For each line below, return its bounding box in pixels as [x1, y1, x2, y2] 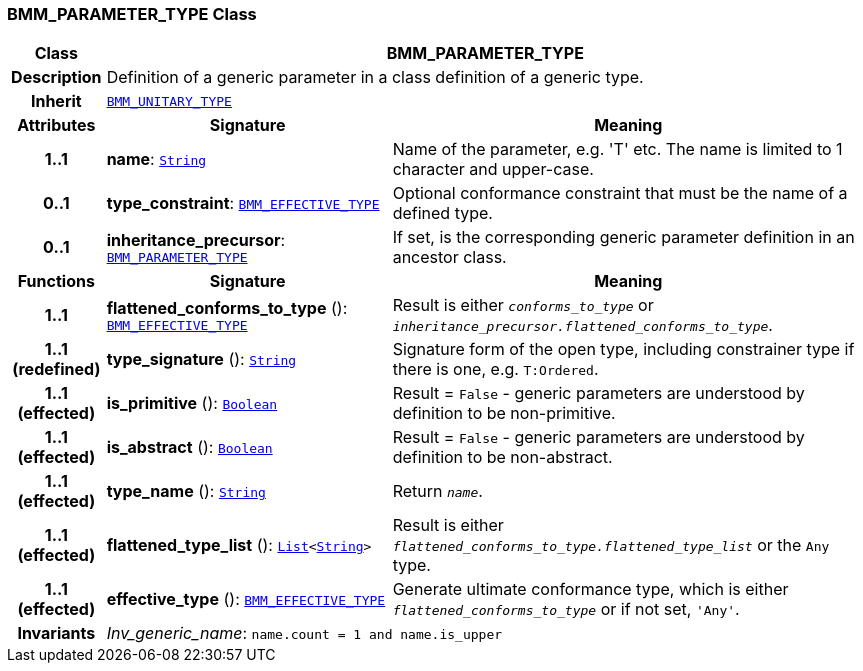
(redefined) [12, 359, 101, 380]
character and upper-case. [392, 159, 594, 180]
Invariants [17, 623, 96, 644]
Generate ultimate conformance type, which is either [392, 579, 789, 600]
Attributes [17, 115, 96, 136]
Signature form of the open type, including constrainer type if [392, 339, 855, 360]
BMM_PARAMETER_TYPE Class [7, 4, 257, 24]
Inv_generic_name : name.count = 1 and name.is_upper [106, 623, 503, 644]
